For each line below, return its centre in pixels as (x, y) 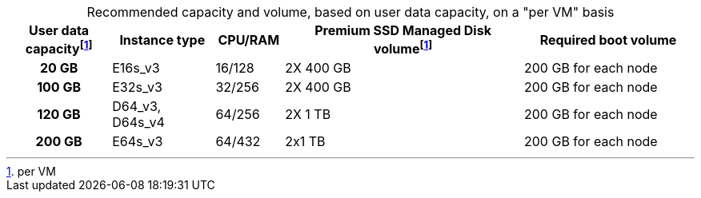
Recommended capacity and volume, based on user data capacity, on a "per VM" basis (350, 12)
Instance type (162, 40)
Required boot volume (608, 40)
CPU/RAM (249, 40)
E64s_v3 (138, 142)
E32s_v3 (137, 87)
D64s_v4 (138, 123)
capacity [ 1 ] (59, 48)
